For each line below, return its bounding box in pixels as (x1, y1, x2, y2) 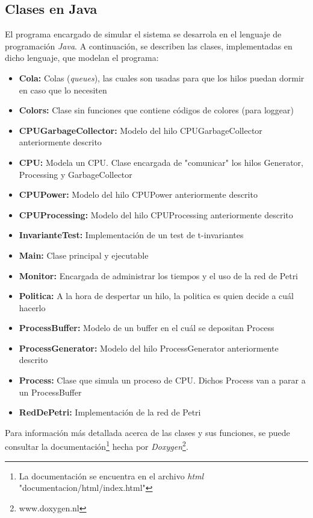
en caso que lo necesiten (19, 83, 107, 96)
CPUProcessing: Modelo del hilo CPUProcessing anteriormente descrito (19, 208, 293, 221)
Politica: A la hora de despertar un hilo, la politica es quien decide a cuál (19, 289, 294, 302)
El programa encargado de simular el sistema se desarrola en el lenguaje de (5, 28, 282, 40)
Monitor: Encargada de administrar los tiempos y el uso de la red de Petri (19, 269, 299, 282)
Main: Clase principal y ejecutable (19, 248, 149, 261)
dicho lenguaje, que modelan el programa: (5, 51, 159, 64)
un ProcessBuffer (19, 385, 82, 398)
